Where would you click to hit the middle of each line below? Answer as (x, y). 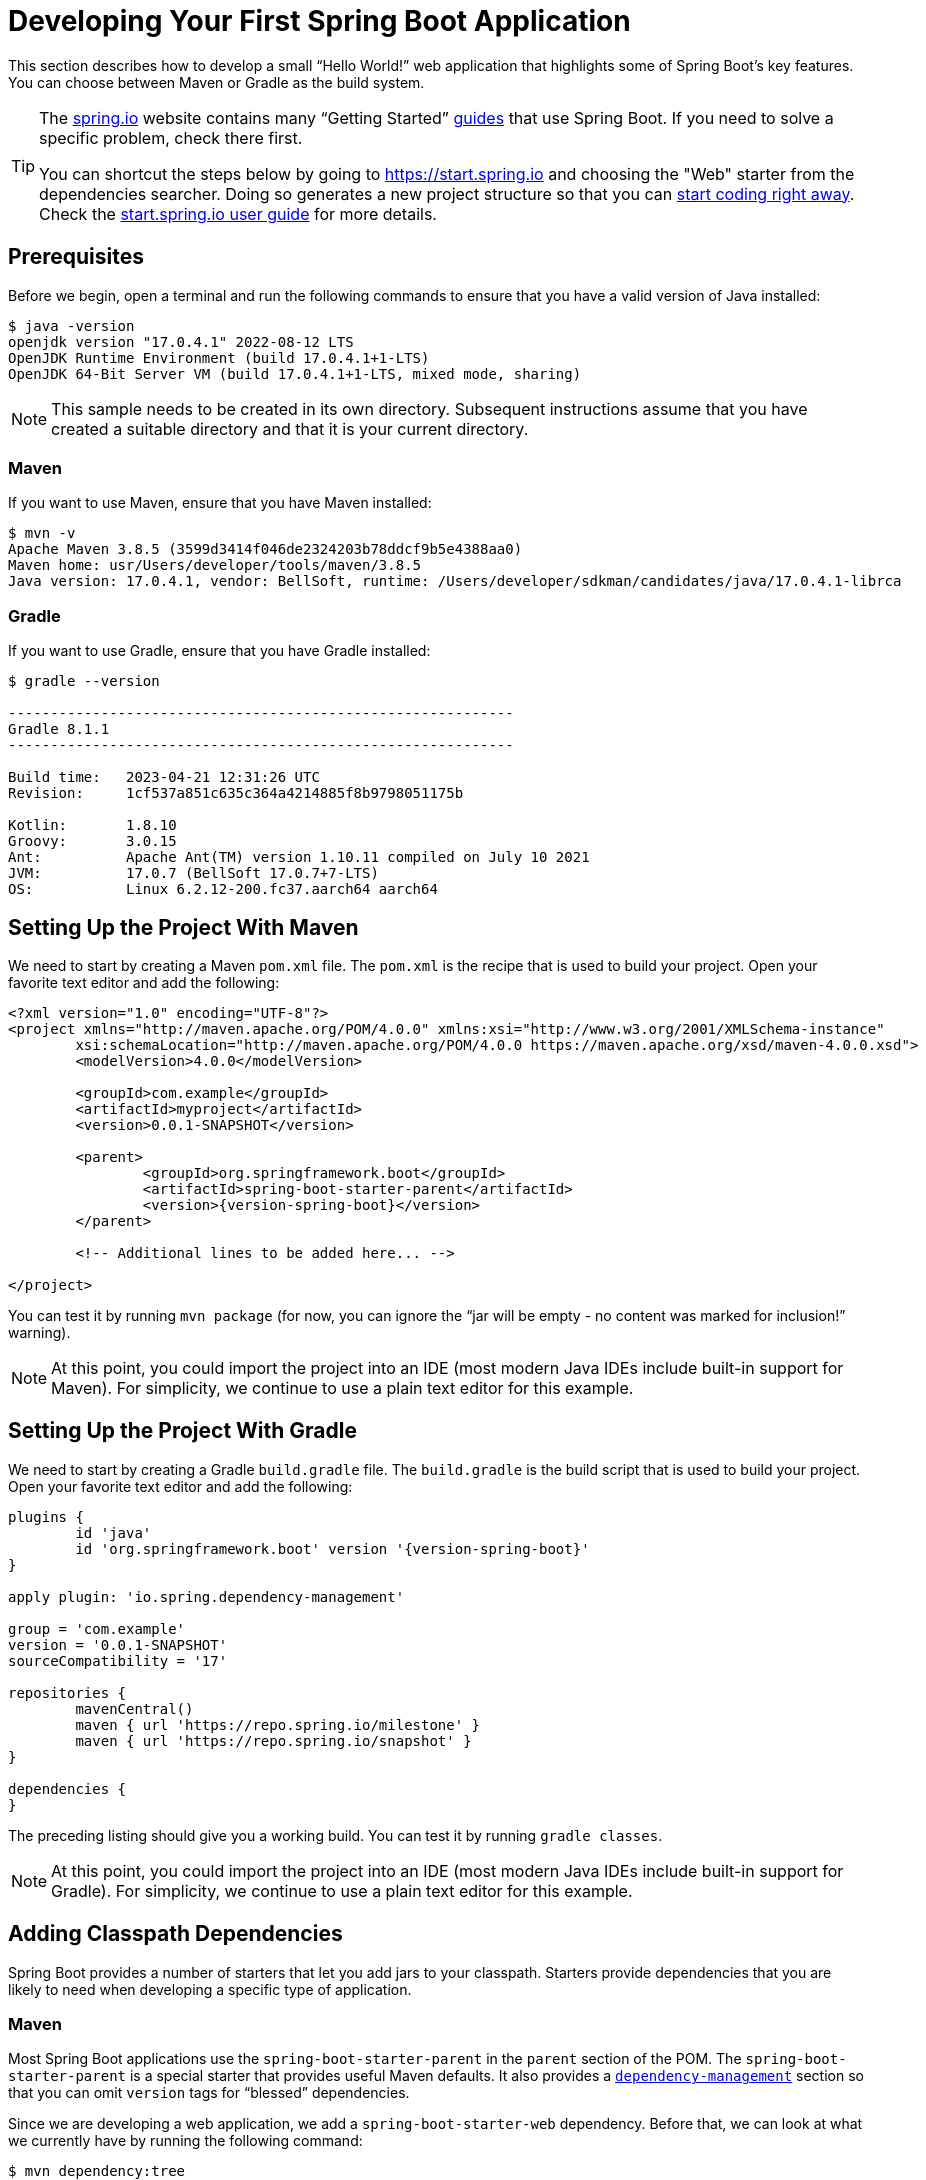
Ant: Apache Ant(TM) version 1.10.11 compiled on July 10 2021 (299, 857)
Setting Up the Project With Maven (183, 927)
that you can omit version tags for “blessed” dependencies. (209, 2093)
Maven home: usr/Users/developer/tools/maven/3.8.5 (215, 565)
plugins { (46, 1516)
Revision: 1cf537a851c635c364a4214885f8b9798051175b (236, 793)
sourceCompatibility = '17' (118, 1660)
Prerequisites (76, 257)
